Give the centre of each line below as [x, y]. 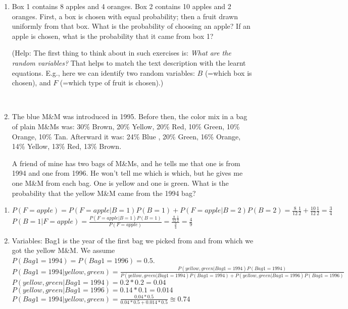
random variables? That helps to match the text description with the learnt [129, 62]
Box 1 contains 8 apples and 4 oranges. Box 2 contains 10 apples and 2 [121, 6]
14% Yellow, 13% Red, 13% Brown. [67, 146]
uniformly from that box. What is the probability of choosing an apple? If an [131, 26]
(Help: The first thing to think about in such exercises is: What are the [121, 53]
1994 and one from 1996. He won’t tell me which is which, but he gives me [127, 173]
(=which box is [228, 72]
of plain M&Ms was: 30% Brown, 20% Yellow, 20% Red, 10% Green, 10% [126, 126]
